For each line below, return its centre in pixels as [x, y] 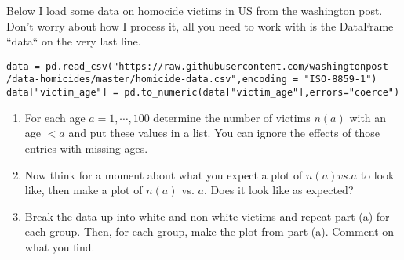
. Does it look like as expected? [279, 190]
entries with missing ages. [86, 148]
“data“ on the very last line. [74, 41]
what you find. [60, 246]
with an [368, 117]
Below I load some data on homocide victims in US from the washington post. [195, 10]
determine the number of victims [232, 117]
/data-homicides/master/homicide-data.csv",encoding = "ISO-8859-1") [192, 79]
